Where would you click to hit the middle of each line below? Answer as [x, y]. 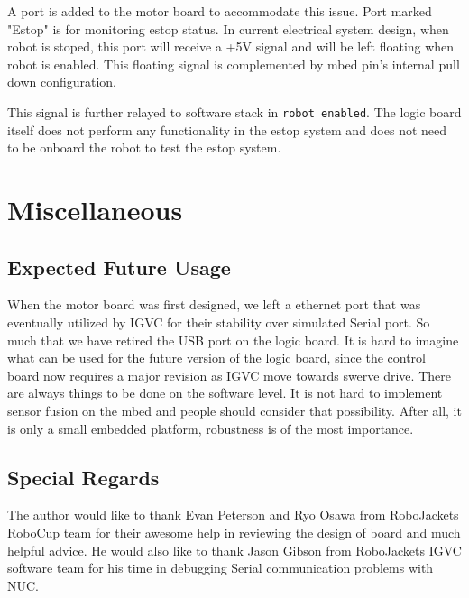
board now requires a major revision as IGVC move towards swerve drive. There [229, 375]
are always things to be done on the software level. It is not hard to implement [225, 393]
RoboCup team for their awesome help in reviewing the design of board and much [234, 532]
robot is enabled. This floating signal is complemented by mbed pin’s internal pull [234, 64]
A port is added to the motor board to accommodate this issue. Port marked [220, 11]
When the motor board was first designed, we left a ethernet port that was [214, 304]
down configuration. [62, 82]
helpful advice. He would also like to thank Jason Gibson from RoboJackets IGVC [234, 550]
